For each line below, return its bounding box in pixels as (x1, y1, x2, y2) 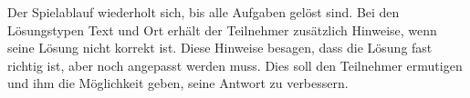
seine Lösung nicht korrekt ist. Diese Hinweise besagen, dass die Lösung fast (7, 38, 433, 57)
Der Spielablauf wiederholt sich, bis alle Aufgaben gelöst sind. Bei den (7, 3, 400, 21)
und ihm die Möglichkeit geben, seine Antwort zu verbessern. (7, 73, 349, 93)
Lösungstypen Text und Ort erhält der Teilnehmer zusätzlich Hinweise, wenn (7, 20, 437, 39)
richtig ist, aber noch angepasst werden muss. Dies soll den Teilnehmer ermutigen (7, 55, 463, 74)
